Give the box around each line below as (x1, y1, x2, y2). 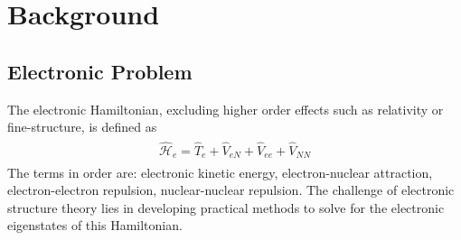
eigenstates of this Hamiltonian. (7, 216, 183, 235)
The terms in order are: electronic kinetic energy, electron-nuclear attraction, (7, 162, 433, 181)
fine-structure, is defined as (7, 117, 157, 136)
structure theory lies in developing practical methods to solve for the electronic (7, 198, 445, 217)
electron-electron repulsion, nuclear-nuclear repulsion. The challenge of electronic (7, 180, 455, 199)
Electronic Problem (7, 57, 193, 85)
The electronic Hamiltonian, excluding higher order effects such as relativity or (7, 99, 444, 118)
